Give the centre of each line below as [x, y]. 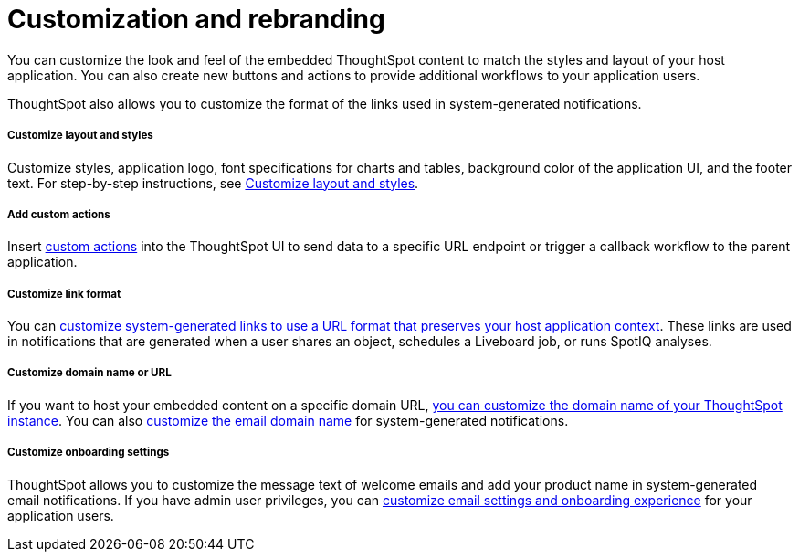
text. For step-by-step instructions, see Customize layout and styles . [213, 183]
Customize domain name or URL [89, 373]
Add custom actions [59, 214]
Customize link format [64, 294]
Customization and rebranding [196, 19]
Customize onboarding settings [89, 453]
